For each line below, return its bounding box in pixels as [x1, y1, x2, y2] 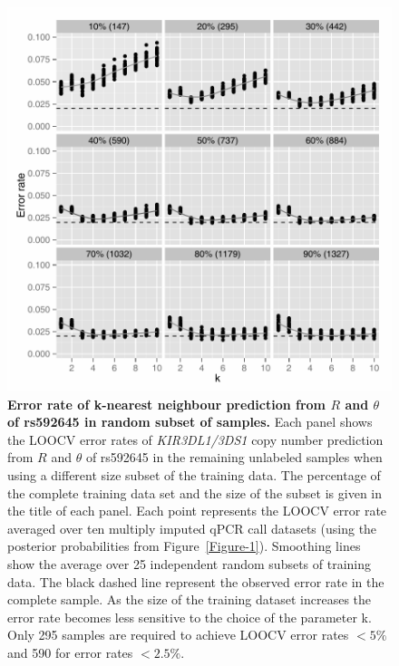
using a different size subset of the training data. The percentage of [7, 465, 381, 484]
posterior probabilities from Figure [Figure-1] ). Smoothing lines [7, 536, 361, 555]
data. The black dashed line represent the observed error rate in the [7, 572, 384, 591]
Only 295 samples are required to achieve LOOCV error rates [7, 625, 349, 644]
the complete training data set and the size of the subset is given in [7, 483, 382, 502]
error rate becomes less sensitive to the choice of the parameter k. [7, 607, 372, 626]
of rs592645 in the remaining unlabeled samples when [85, 448, 383, 467]
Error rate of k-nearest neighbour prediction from [7, 394, 326, 413]
